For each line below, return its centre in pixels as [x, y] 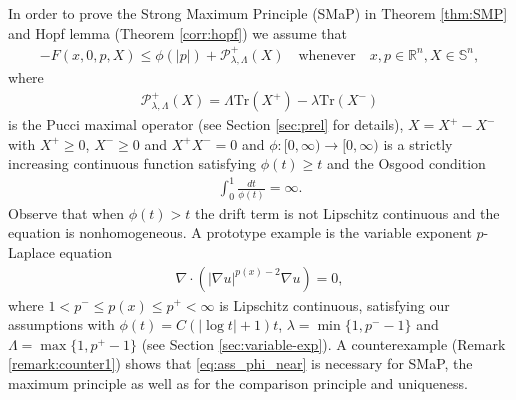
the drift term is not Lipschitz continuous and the [347, 212]
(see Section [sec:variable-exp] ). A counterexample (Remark [323, 343]
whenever [327, 55]
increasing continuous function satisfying [132, 163]
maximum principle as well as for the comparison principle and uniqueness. [238, 382]
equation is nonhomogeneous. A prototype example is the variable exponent [240, 232]
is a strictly [418, 143]
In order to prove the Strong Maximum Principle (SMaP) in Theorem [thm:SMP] [258, 13]
